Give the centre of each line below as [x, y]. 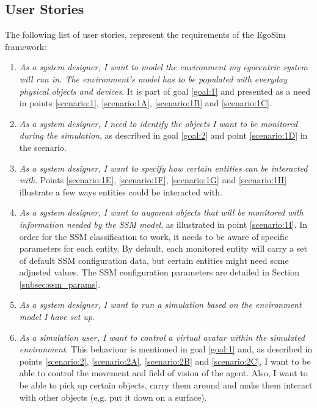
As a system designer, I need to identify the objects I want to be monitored [158, 123]
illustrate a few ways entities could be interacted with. [121, 191]
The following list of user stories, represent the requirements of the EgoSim [145, 35]
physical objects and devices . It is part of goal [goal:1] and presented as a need [165, 91]
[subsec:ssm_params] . [60, 284]
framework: [26, 46]
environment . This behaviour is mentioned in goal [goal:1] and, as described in [166, 349]
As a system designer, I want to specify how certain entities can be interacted [163, 168]
